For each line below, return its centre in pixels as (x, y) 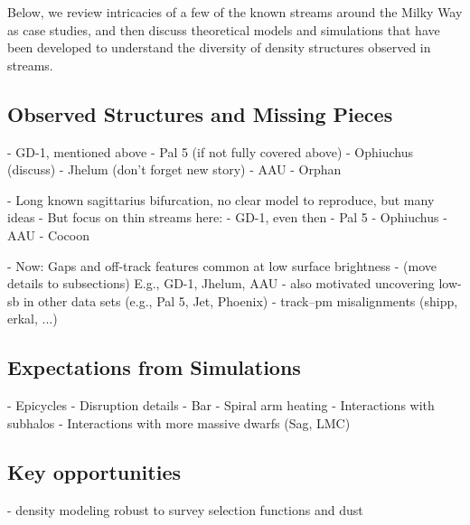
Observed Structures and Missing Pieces (200, 113)
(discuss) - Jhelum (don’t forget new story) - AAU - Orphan (174, 169)
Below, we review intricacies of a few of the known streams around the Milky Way (235, 12)
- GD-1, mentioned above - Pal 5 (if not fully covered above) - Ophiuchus (210, 151)
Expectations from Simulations (154, 367)
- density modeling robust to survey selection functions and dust (185, 509)
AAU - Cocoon (48, 234)
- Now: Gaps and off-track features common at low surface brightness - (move (222, 265)
